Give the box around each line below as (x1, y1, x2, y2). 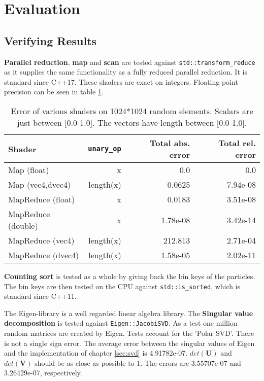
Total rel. (218, 137, 256, 149)
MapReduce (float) (8, 193, 75, 205)
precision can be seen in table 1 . (4, 86, 104, 97)
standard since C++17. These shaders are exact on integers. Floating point (4, 76, 238, 87)
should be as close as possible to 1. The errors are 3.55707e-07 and (35, 357, 241, 368)
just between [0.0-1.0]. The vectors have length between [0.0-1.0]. (17, 117, 247, 129)
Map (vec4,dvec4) (8, 179, 71, 191)
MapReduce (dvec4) (8, 249, 79, 261)
